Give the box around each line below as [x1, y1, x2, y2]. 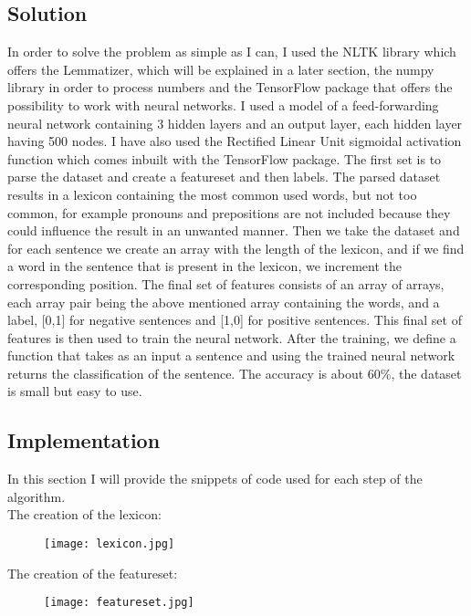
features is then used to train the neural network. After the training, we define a [7, 328, 456, 347]
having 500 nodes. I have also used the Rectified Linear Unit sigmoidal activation [7, 131, 462, 151]
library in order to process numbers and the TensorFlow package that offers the [7, 78, 453, 97]
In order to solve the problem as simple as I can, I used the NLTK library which [7, 42, 456, 61]
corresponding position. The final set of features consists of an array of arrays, [7, 274, 445, 293]
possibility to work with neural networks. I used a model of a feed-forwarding [7, 95, 439, 114]
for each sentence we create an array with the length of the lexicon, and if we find [7, 238, 465, 257]
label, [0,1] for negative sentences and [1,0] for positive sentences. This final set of [7, 310, 462, 329]
